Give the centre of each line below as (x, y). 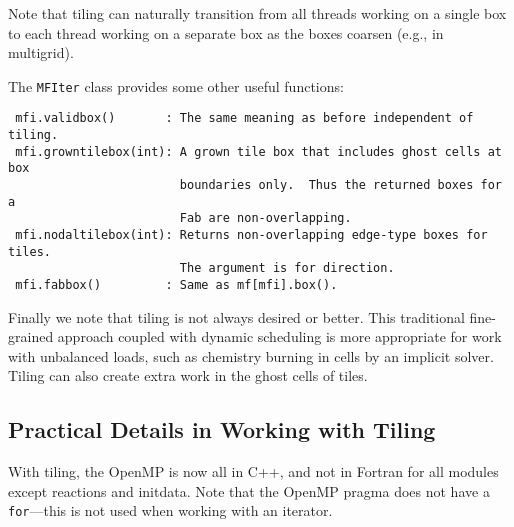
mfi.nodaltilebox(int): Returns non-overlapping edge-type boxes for (251, 235)
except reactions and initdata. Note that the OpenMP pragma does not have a (249, 490)
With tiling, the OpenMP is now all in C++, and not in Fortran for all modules (253, 471)
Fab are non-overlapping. (265, 218)
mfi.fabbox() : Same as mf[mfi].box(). (176, 285)
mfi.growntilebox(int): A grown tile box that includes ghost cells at (258, 151)
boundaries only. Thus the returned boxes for (340, 185)
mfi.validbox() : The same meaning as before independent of (244, 118)
